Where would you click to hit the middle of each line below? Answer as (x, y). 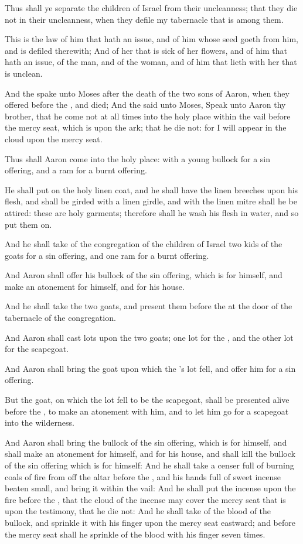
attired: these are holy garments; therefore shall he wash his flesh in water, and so (152, 212)
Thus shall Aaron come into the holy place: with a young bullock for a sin (137, 158)
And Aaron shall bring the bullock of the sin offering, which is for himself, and (146, 442)
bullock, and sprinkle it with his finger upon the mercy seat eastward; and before (150, 522)
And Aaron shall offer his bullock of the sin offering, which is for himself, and (144, 275)
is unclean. (24, 73)
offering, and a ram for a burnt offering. (76, 170)
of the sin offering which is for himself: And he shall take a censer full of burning (149, 465)
